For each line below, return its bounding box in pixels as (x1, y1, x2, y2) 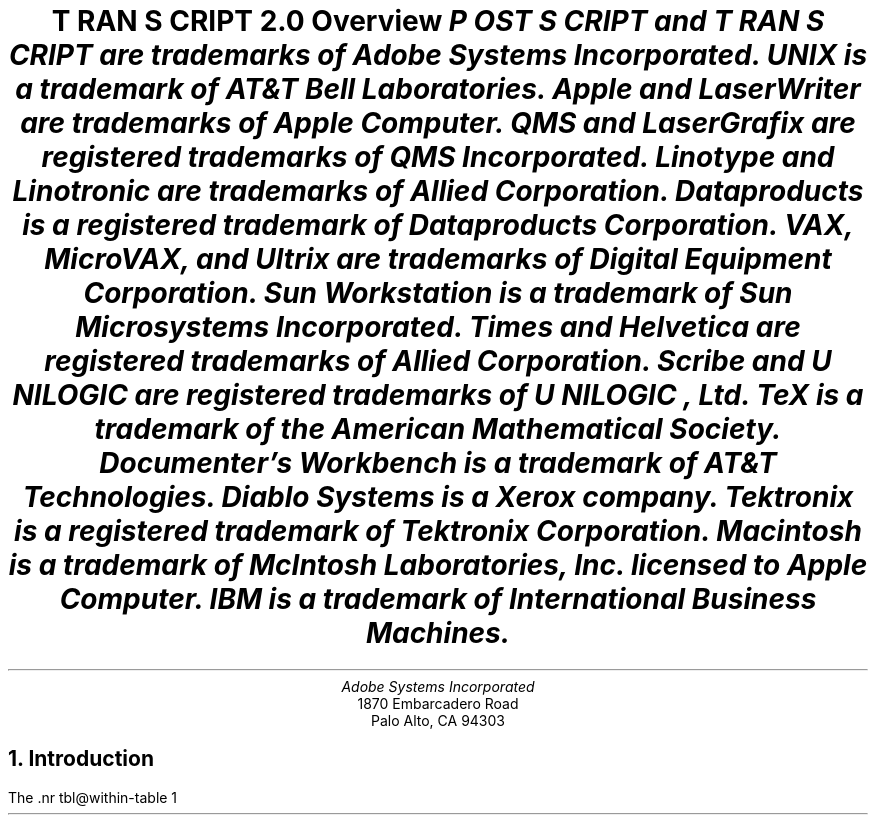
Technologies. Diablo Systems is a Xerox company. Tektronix (22, 480, 854, 514)
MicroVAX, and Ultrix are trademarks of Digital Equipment (44, 242, 832, 276)
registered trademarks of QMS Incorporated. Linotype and (41, 140, 835, 174)
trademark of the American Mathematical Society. (94, 412, 782, 446)
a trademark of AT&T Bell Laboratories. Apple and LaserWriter (15, 72, 861, 106)
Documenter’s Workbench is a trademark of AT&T (99, 446, 777, 480)
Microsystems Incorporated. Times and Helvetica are (75, 310, 801, 344)
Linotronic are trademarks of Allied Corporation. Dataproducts (12, 174, 864, 208)
